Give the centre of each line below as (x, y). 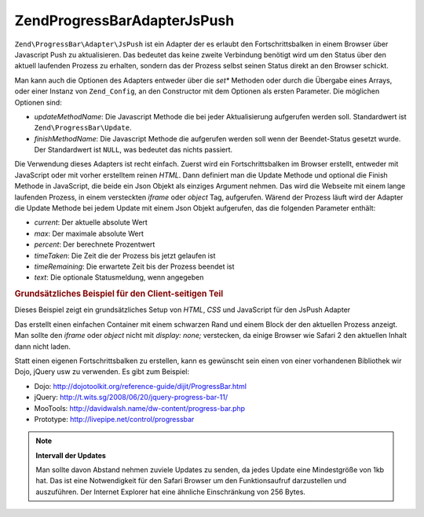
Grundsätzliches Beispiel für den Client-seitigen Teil (119, 294)
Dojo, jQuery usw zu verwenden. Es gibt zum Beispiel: (102, 372)
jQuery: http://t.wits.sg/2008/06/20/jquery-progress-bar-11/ (131, 398)
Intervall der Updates (71, 455)
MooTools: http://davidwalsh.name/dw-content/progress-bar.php (140, 408)
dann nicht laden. (42, 346)
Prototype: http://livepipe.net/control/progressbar (114, 419)
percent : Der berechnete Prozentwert (95, 244)
